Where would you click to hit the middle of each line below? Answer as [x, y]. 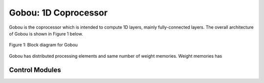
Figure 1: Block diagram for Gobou [44, 45]
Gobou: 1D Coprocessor [58, 13]
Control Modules [35, 70]
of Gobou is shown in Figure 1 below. [46, 33]
